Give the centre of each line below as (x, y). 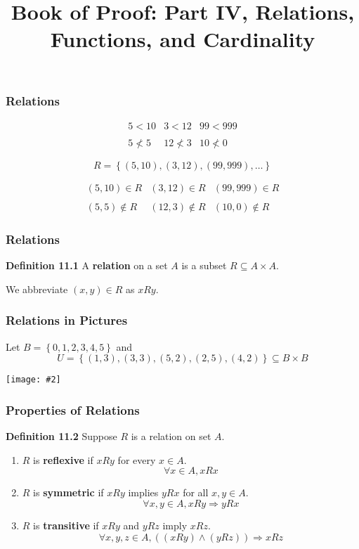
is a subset (204, 265)
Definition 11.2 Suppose (61, 436)
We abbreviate (37, 289)
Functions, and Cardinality (183, 39)
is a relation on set (171, 436)
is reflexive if (63, 459)
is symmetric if (68, 492)
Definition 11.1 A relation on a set (87, 265)
